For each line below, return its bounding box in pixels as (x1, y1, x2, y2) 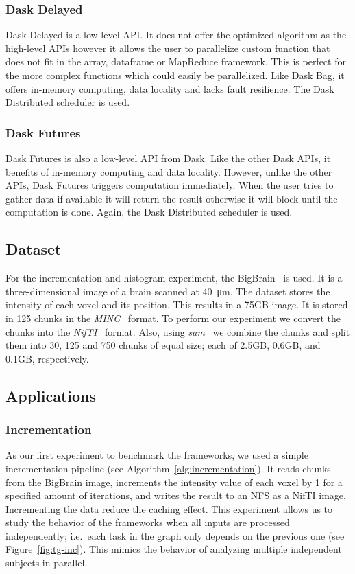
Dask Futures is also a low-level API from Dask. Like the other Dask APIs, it (5, 151, 331, 165)
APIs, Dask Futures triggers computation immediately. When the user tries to (5, 178, 334, 192)
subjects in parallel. (5, 555, 88, 570)
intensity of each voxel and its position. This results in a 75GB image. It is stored (5, 297, 348, 312)
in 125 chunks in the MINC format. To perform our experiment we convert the (5, 310, 341, 325)
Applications (5, 384, 97, 406)
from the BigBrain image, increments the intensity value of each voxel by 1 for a (5, 474, 343, 489)
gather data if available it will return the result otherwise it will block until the (5, 191, 338, 205)
